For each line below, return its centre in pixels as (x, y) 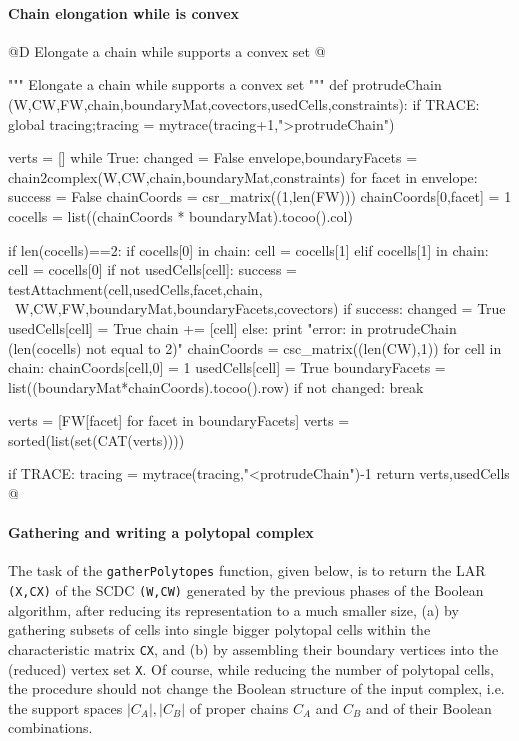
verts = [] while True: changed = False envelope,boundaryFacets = (213, 157)
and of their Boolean (428, 707)
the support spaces (65, 707)
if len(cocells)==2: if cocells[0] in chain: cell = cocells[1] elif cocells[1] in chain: (248, 249)
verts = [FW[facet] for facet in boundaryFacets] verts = (179, 420)
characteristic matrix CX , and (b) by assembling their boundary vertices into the (253, 648)
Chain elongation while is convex (124, 12)
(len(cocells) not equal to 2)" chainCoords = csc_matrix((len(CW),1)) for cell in (255, 347)
